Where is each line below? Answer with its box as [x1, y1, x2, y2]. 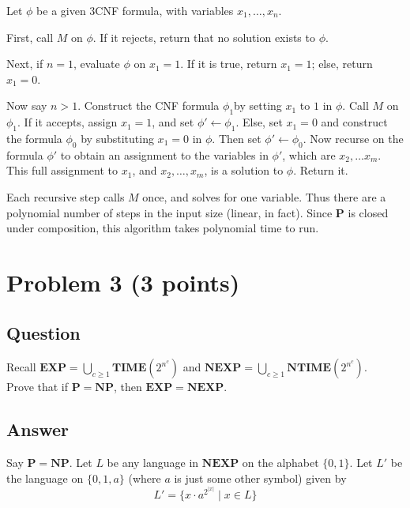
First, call [6, 28, 54, 45]
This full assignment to [6, 162, 118, 179]
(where [128, 469, 161, 486]
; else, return [311, 55, 373, 72]
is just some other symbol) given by [174, 469, 347, 486]
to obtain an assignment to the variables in [60, 146, 269, 163]
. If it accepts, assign [17, 114, 118, 130]
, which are [282, 146, 336, 163]
